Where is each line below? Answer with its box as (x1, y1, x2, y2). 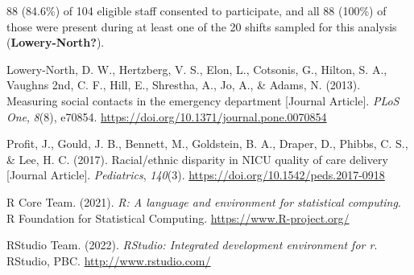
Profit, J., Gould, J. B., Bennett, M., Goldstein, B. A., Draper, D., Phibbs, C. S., (6, 135, 408, 152)
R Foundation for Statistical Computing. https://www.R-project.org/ (6, 209, 350, 226)
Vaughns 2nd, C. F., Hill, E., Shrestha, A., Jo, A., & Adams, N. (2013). (6, 76, 361, 93)
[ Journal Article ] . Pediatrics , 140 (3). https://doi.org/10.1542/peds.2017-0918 (6, 166, 385, 183)
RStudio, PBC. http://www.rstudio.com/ (6, 252, 211, 269)
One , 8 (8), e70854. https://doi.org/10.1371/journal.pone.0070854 (6, 108, 327, 125)
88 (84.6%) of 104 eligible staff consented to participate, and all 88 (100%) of (6, 2, 387, 18)
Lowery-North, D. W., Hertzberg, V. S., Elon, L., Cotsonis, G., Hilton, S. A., (6, 60, 387, 77)
